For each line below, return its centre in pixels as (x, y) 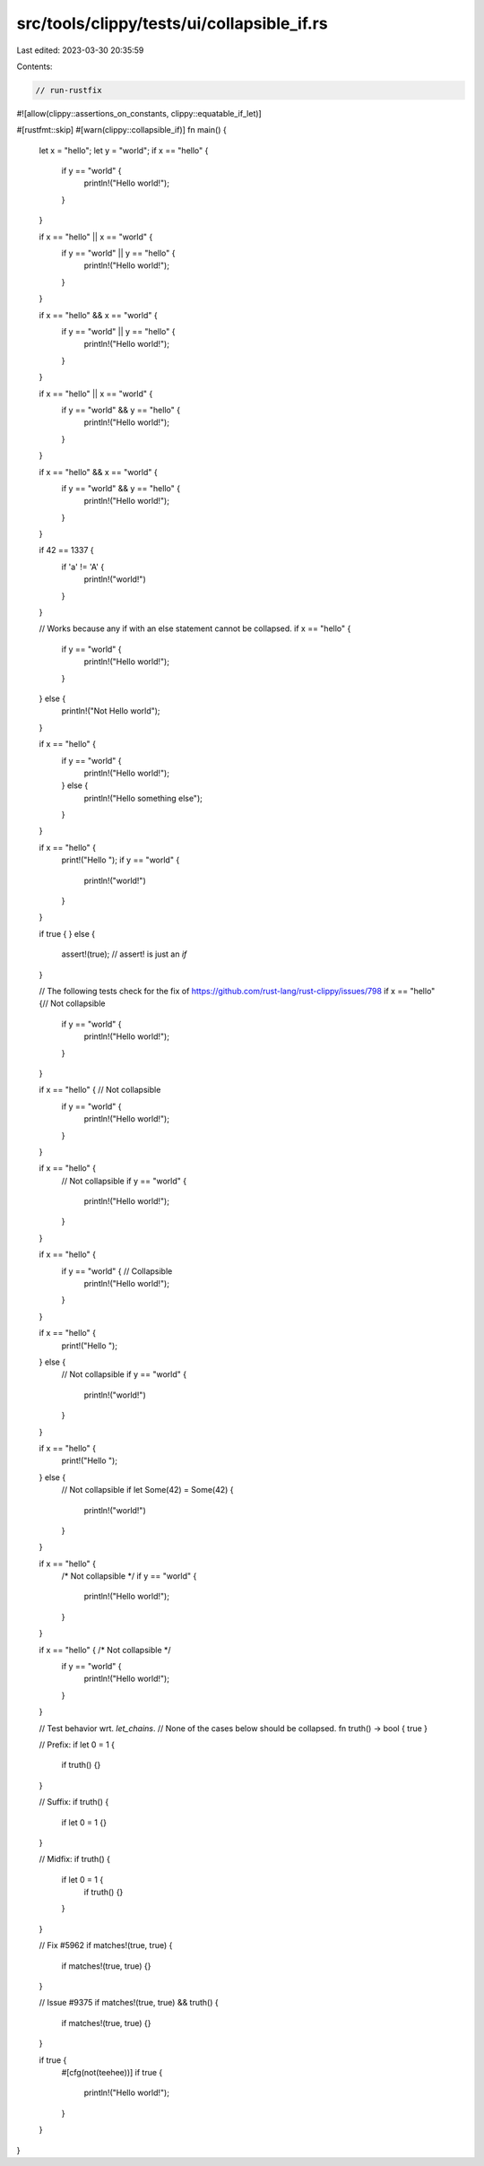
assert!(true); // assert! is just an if (124, 954)
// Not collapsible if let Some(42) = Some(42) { (147, 1490)
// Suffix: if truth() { (74, 1802)
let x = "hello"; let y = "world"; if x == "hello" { (124, 150)
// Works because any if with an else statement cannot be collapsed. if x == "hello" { (195, 628)
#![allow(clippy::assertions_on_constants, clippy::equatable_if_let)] (139, 113)
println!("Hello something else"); (143, 798)
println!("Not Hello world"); (111, 711)
